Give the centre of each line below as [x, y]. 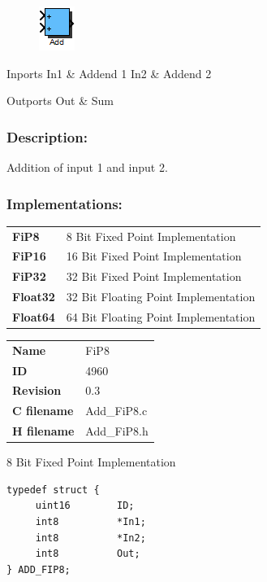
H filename [43, 431]
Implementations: [65, 203]
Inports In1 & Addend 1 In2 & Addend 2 [109, 73]
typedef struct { [53, 490]
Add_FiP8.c [116, 411]
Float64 [34, 316]
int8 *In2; [90, 538]
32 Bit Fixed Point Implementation [154, 276]
